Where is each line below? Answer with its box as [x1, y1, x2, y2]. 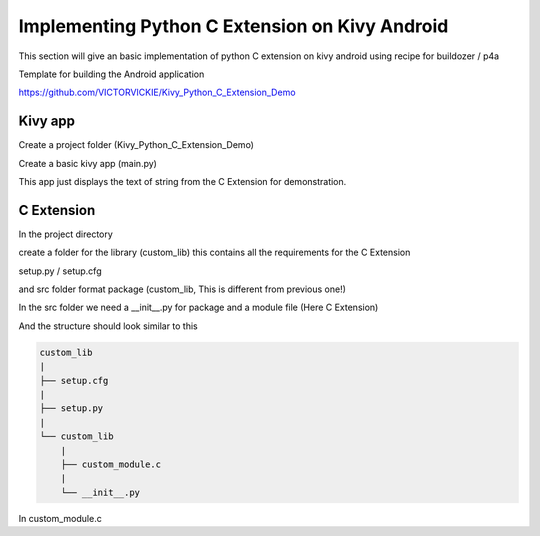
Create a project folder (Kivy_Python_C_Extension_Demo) [18, 139, 255, 151]
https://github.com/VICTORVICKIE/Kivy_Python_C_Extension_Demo [18, 86, 296, 99]
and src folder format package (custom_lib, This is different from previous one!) [18, 283, 347, 295]
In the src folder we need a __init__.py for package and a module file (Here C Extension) [18, 301, 379, 314]
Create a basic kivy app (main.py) [18, 157, 157, 169]
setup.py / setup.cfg [18, 265, 102, 277]
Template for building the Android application [18, 68, 205, 80]
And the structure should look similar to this [18, 320, 199, 332]
